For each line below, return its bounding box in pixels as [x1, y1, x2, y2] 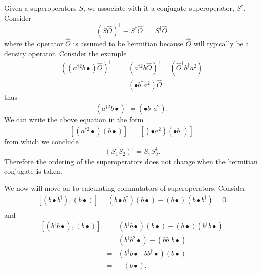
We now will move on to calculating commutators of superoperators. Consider [4, 183, 246, 193]
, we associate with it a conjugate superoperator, [83, 3, 234, 13]
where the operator [4, 37, 63, 48]
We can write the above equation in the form [4, 113, 144, 124]
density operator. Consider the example [4, 48, 127, 58]
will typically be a [193, 37, 249, 48]
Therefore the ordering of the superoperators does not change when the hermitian [4, 155, 258, 166]
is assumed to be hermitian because [73, 37, 183, 48]
